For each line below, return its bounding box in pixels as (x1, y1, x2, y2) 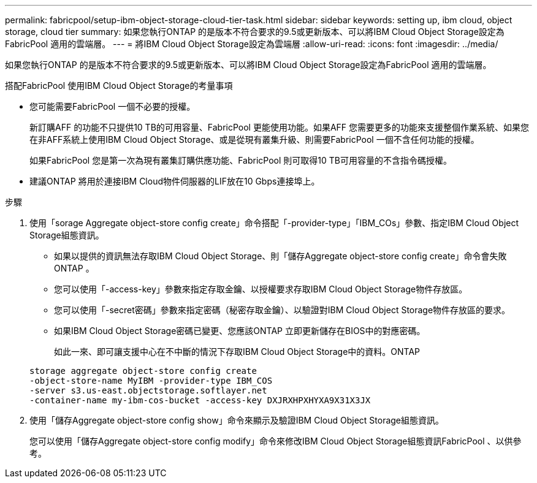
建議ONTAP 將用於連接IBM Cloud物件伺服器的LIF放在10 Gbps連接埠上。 (29, 176, 320, 186)
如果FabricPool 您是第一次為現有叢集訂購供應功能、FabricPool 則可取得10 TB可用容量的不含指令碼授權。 (29, 155, 452, 165)
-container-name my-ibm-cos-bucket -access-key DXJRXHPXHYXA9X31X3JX (29, 395, 371, 405)
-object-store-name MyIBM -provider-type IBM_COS (29, 376, 273, 386)
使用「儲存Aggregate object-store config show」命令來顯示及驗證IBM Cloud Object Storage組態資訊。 (29, 415, 444, 425)
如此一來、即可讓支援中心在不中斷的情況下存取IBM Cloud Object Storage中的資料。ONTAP (54, 346, 421, 357)
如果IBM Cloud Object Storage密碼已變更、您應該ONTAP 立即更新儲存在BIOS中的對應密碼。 (54, 325, 425, 336)
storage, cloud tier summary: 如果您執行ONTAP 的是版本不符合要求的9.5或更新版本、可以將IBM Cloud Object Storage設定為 (5, 26, 505, 37)
